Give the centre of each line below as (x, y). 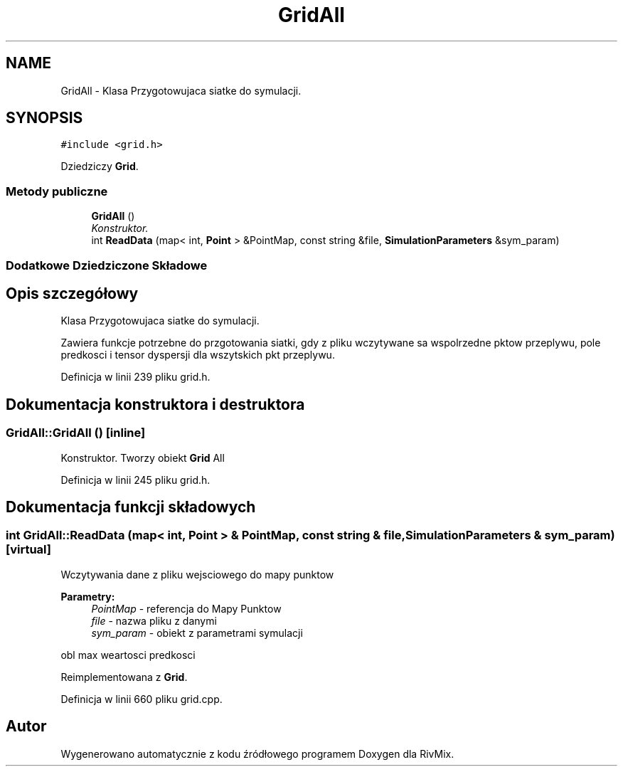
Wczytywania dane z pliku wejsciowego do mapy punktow (197, 574)
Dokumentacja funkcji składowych (131, 507)
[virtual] (28, 550)
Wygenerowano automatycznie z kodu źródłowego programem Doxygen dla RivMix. (257, 754)
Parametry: (88, 596)
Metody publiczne (57, 191)
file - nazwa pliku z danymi (154, 620)
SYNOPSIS (44, 118)
